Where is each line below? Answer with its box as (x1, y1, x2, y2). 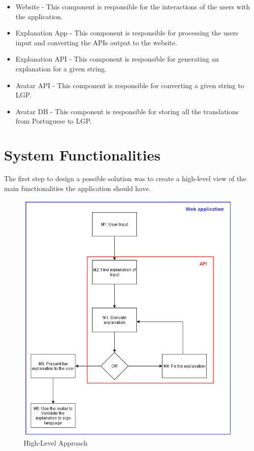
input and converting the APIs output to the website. (15, 37, 177, 47)
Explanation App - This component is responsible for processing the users (15, 28, 239, 38)
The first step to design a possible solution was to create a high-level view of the (4, 173, 247, 184)
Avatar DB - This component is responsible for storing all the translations (15, 106, 239, 116)
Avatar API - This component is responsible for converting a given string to (15, 80, 244, 90)
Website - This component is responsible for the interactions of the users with (15, 1, 250, 11)
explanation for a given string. (15, 63, 107, 73)
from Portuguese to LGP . (15, 116, 92, 126)
